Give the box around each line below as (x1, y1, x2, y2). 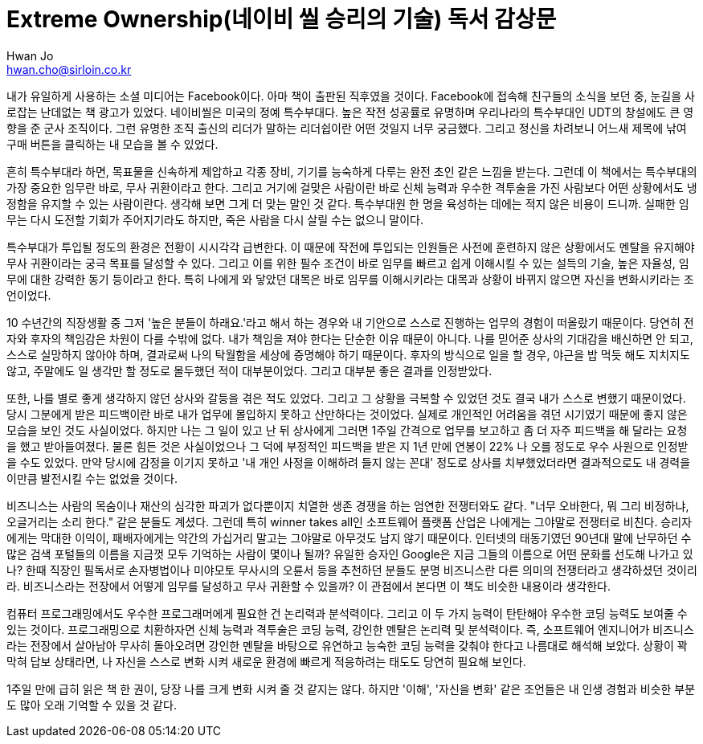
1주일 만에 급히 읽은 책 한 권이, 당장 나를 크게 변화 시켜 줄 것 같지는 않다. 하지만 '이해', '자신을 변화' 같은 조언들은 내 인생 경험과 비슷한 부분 (6, 681, 696, 696)
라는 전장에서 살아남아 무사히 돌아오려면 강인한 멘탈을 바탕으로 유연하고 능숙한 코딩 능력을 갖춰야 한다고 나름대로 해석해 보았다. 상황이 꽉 (6, 638, 688, 652)
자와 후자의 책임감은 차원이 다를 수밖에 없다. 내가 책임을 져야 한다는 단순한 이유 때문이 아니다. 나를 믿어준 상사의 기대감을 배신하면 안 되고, (6, 331, 693, 345)
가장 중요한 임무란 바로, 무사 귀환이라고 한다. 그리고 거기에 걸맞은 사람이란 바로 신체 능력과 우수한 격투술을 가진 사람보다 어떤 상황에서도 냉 (6, 180, 697, 194)
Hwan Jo (6, 48, 54, 63)
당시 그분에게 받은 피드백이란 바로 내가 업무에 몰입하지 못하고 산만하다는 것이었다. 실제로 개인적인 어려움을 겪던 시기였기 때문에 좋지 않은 (6, 407, 688, 421)
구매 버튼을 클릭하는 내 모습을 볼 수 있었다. (6, 137, 219, 151)
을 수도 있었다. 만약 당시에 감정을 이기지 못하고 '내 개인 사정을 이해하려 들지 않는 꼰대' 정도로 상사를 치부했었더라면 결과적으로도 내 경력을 (6, 455, 691, 469)
